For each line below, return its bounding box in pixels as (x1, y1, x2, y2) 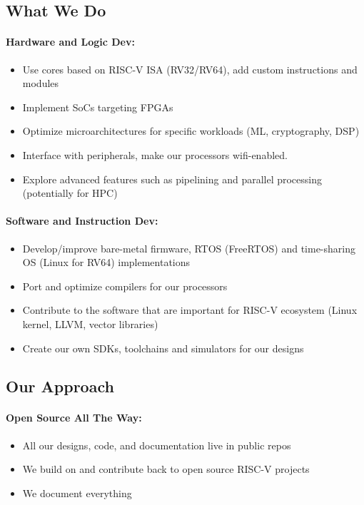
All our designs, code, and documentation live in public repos (22, 437, 291, 452)
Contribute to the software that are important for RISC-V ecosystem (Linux (22, 302, 358, 317)
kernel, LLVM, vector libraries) (22, 316, 158, 331)
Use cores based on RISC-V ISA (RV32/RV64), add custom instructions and (22, 61, 358, 76)
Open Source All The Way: (6, 410, 142, 425)
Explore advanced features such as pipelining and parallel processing (22, 171, 323, 186)
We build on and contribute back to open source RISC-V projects (22, 461, 310, 476)
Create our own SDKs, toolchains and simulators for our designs (22, 340, 304, 355)
